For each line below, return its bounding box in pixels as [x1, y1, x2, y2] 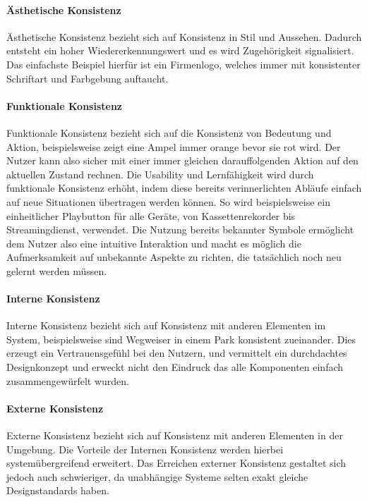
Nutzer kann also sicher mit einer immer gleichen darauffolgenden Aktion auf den [6, 153, 359, 168]
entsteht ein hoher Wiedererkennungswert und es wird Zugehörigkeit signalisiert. [6, 43, 354, 58]
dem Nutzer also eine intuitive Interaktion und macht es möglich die [6, 235, 301, 250]
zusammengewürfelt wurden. [6, 373, 129, 388]
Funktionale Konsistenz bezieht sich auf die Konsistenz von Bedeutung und [6, 125, 332, 140]
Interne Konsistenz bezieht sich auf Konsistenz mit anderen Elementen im [6, 318, 326, 333]
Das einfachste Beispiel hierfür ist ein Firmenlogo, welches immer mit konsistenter [6, 56, 361, 71]
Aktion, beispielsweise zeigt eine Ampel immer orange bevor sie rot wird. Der [6, 139, 341, 154]
